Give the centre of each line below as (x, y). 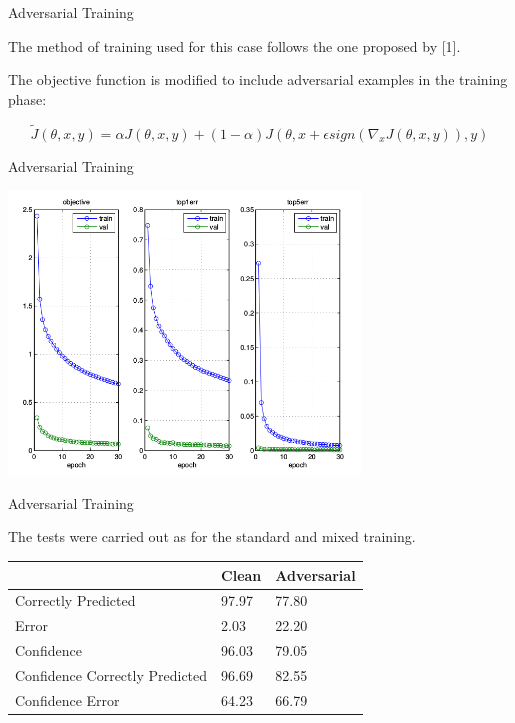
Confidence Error (67, 699)
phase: (27, 98)
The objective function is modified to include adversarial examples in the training (258, 79)
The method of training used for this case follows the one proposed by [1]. (234, 45)
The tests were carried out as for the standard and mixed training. (212, 536)
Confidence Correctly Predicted (111, 674)
